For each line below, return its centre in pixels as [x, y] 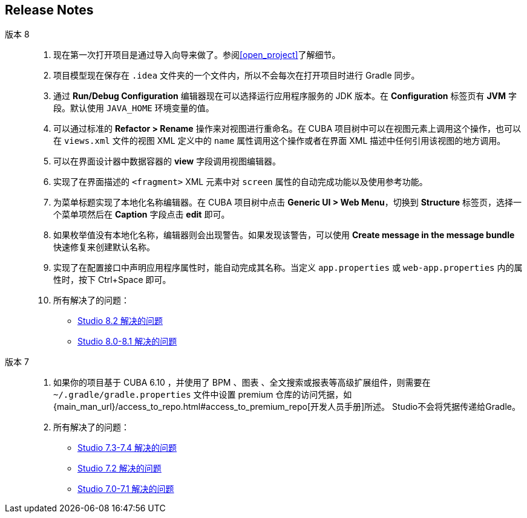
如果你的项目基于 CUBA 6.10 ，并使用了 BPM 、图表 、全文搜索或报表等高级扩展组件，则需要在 [242, 383]
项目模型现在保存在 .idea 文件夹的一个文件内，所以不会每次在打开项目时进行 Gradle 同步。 [237, 76]
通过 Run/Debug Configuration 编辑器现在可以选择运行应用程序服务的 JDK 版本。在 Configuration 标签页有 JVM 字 [285, 96]
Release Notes [49, 10]
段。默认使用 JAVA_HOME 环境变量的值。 [134, 108]
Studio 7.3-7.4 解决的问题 [127, 448]
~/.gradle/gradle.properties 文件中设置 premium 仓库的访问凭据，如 [203, 395]
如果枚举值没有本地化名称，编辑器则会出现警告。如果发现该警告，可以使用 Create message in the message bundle [284, 235]
